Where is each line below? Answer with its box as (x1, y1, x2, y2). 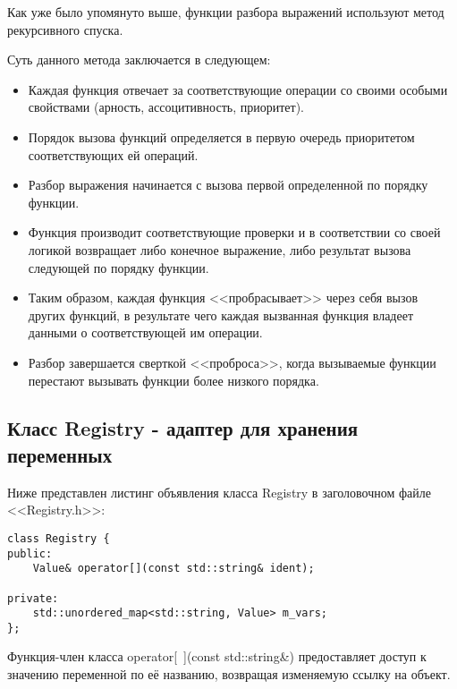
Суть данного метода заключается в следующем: (7, 50, 271, 69)
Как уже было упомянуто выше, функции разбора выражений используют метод (7, 3, 444, 21)
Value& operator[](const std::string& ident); (32, 562, 315, 575)
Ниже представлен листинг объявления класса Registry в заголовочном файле (7, 482, 431, 501)
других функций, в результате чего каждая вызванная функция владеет (28, 305, 414, 324)
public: (7, 547, 53, 560)
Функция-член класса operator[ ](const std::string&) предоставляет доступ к (7, 647, 427, 666)
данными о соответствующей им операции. (28, 323, 263, 342)
